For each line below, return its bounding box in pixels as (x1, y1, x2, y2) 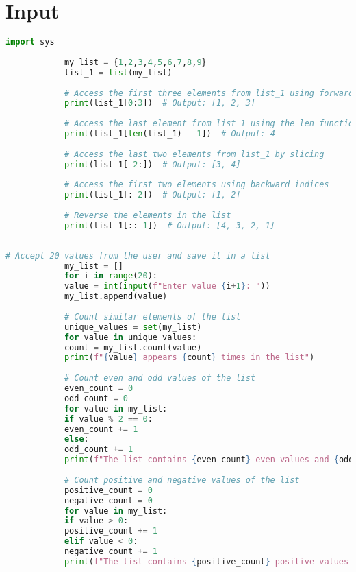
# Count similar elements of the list (64, 311, 241, 322)
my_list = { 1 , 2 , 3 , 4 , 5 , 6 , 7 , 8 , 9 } (64, 57, 207, 67)
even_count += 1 (64, 424, 138, 434)
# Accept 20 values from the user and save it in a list (5, 250, 270, 261)
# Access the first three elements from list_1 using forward (64, 88, 354, 98)
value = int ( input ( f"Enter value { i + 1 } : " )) (64, 281, 270, 291)
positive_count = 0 (64, 485, 153, 495)
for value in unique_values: (64, 332, 197, 342)
